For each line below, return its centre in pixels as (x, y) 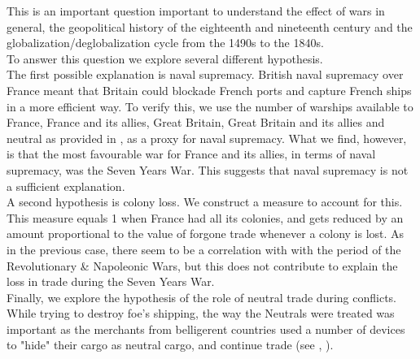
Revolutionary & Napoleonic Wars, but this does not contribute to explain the (202, 265)
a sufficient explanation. (66, 186)
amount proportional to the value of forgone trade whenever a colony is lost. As (206, 234)
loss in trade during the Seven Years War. (111, 281)
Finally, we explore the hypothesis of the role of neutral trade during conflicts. (201, 297)
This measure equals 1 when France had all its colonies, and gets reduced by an (205, 217)
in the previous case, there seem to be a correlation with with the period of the (204, 249)
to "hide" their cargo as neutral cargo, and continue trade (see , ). (170, 345)
